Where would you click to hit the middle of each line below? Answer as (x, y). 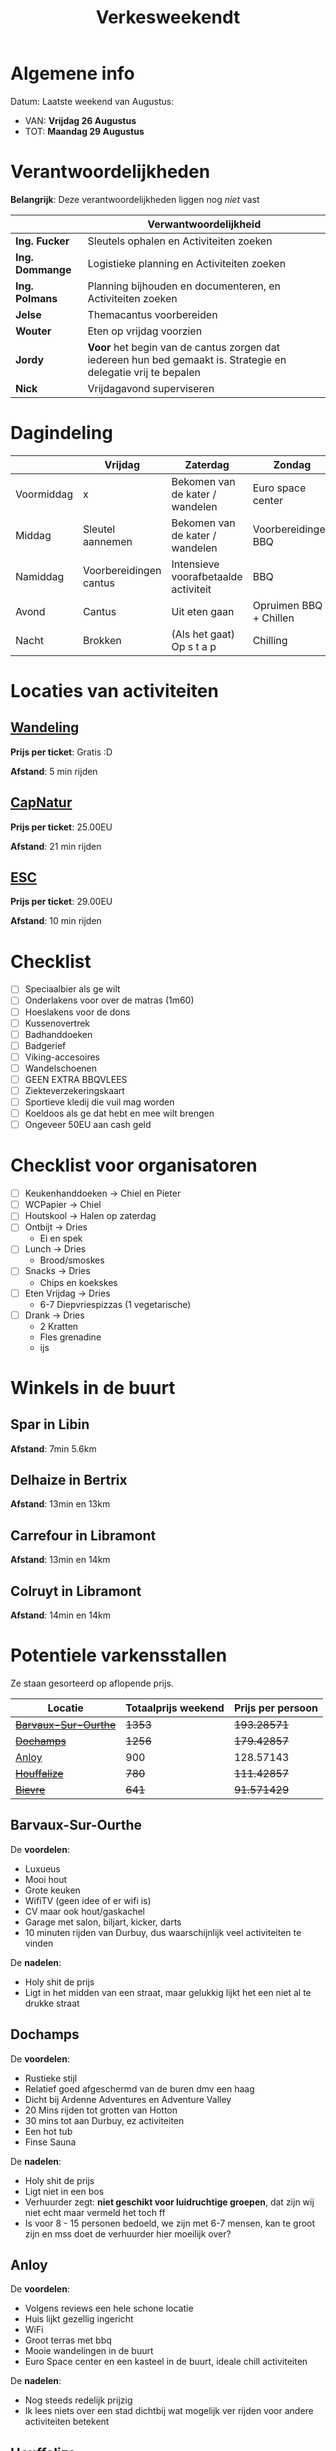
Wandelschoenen (61, 1068)
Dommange (43, 269)
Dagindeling (61, 433)
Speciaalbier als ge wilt (72, 989)
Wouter (33, 331)
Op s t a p (194, 646)
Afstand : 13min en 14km (60, 1560)
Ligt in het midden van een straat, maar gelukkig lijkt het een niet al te (168, 1992)
